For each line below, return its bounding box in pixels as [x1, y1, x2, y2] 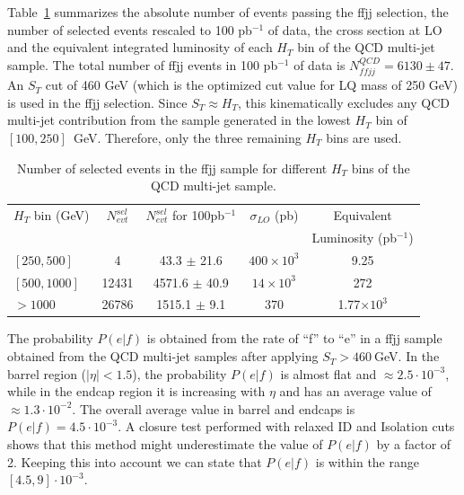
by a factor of [376, 435, 451, 454]
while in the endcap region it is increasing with [7, 382, 266, 401]
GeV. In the [374, 347, 440, 366]
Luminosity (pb [311, 227, 397, 246]
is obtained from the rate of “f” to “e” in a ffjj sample [146, 329, 442, 348]
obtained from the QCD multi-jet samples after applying [7, 347, 319, 366]
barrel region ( [7, 364, 87, 383]
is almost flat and [280, 364, 377, 383]
